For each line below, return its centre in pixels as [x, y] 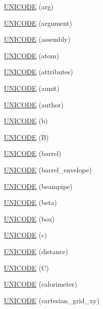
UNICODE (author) [34, 104]
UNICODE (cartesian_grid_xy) [52, 300]
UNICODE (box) [29, 218]
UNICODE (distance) [36, 251]
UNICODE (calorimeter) [41, 284]
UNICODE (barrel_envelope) [48, 169]
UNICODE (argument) [38, 23]
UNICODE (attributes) [38, 72]
